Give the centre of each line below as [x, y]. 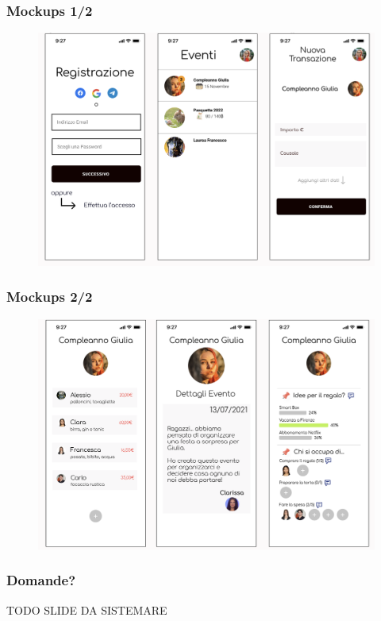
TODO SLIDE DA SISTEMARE [87, 609]
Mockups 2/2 [50, 297]
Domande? [41, 580]
